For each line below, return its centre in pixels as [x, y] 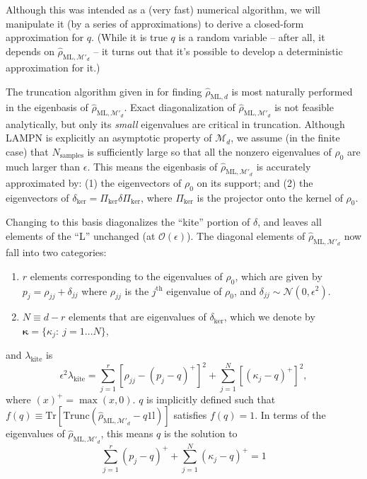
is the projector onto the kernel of [270, 197]
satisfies [190, 415]
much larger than [43, 166]
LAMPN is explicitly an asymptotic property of [109, 138]
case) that [27, 151]
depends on [30, 51]
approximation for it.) [53, 67]
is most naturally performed [292, 91]
